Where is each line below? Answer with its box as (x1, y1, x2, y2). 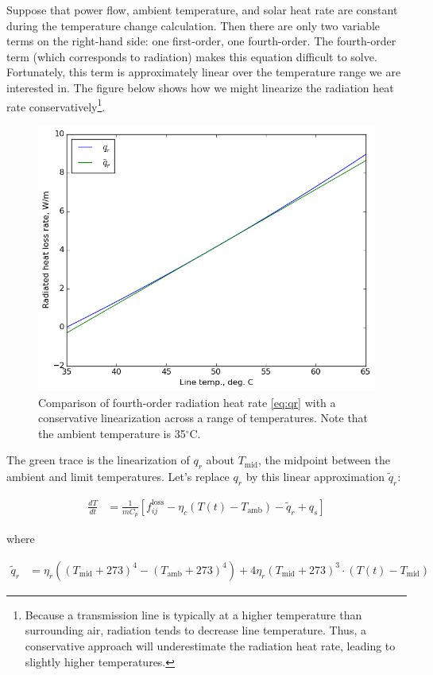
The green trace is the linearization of (6, 452, 190, 468)
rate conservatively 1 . (6, 95, 106, 114)
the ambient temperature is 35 (38, 425, 186, 441)
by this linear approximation (245, 468, 385, 485)
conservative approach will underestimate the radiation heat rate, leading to (25, 637, 396, 654)
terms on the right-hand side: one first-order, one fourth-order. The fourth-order (6, 33, 396, 49)
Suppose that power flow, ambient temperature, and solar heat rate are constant (6, 2, 398, 17)
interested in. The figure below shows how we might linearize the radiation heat (6, 79, 394, 95)
